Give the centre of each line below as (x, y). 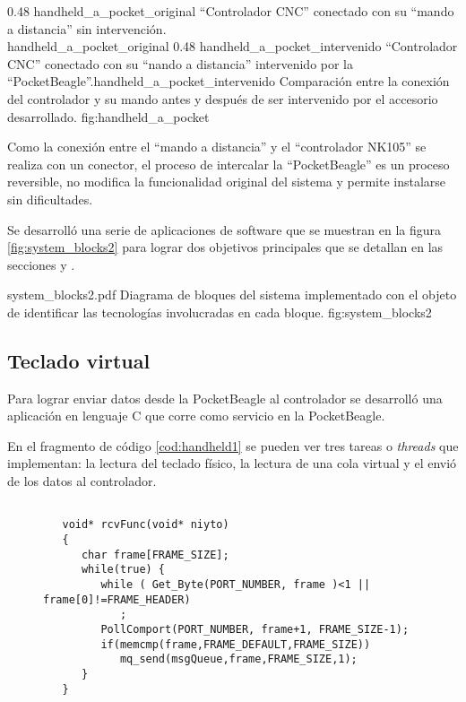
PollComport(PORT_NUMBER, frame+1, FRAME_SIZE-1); (255, 629)
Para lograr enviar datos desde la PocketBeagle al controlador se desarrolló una (225, 398)
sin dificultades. (50, 199)
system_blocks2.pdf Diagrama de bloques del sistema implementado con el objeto (232, 295)
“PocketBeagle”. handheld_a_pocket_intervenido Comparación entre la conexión (229, 81)
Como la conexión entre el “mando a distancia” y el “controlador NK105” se (217, 147)
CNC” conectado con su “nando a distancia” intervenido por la (181, 63)
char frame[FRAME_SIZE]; (155, 555)
